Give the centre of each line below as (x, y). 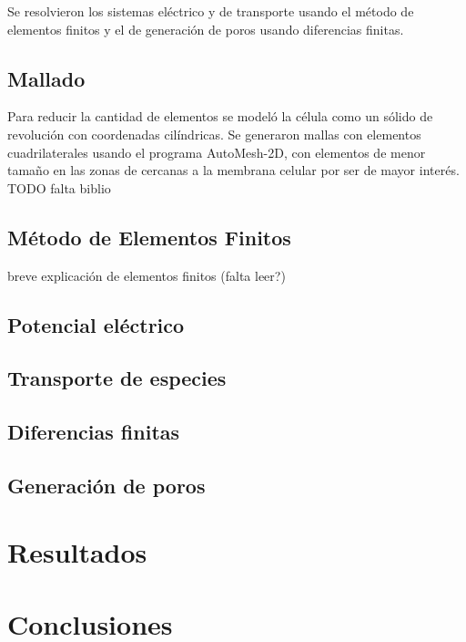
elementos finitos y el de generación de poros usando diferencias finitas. (206, 29)
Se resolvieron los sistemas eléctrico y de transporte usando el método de (211, 11)
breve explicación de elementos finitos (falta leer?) (147, 275)
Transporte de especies (117, 378)
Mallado (46, 78)
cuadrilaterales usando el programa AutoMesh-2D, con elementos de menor (217, 152)
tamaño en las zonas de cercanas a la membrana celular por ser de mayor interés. (233, 170)
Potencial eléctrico (96, 324)
